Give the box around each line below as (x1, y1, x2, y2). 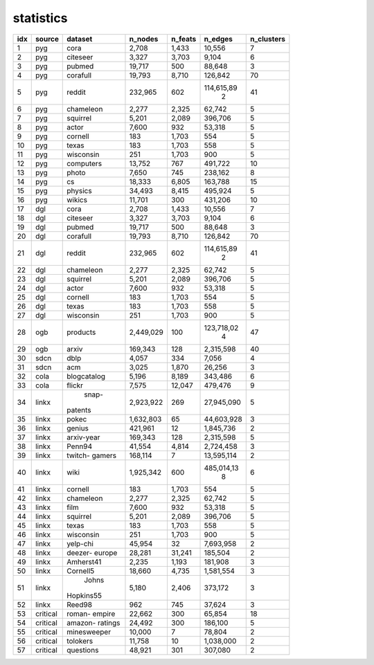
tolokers (66, 636, 93, 646)
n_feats (170, 34, 197, 44)
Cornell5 (66, 566, 95, 576)
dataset (66, 34, 93, 44)
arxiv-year (66, 432, 100, 442)
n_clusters (249, 34, 285, 44)
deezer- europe (66, 547, 118, 557)
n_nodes (129, 34, 159, 44)
